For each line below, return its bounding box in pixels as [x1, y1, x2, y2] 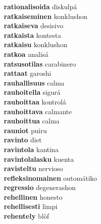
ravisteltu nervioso [4, 163, 63, 173]
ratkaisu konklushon [4, 39, 67, 50]
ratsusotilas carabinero [4, 58, 76, 69]
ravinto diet [4, 135, 42, 145]
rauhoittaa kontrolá [4, 96, 66, 106]
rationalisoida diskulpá [4, 1, 77, 11]
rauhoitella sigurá [4, 87, 61, 97]
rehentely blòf [4, 211, 50, 221]
